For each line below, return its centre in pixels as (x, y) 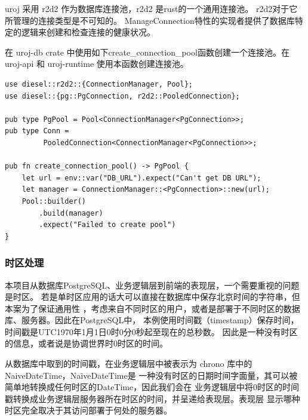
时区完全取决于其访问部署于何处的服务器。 (88, 410)
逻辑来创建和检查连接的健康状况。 (88, 32)
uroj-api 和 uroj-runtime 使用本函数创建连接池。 (97, 64)
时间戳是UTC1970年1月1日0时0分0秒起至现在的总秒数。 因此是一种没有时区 (151, 331)
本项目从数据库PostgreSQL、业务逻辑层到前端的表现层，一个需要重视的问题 (152, 285)
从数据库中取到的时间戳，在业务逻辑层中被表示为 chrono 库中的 (129, 364)
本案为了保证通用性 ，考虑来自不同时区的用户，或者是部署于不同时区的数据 (153, 308)
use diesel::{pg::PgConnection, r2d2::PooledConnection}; (122, 96)
